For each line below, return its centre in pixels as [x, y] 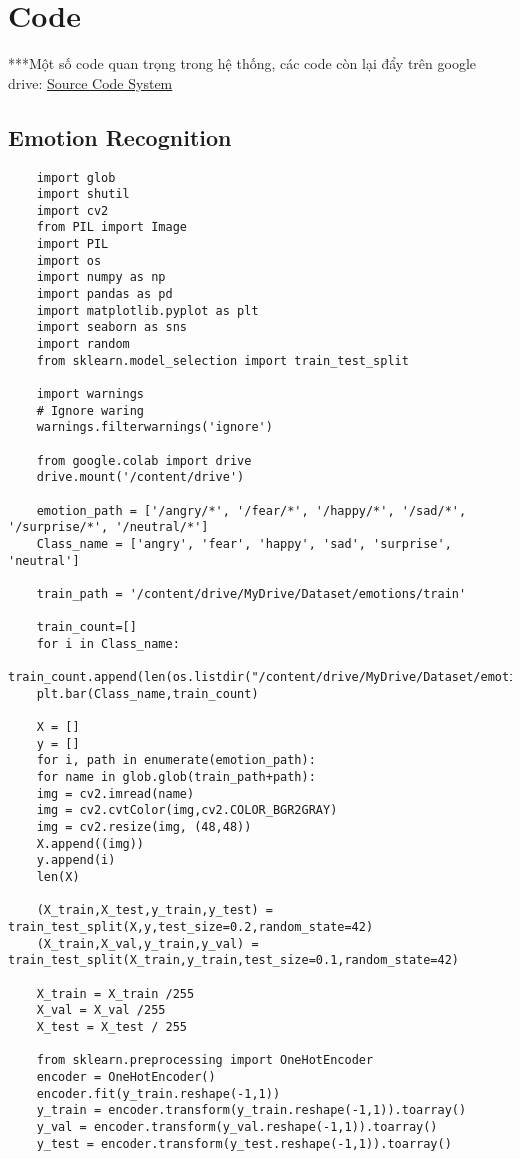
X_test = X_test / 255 [111, 1026]
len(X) [58, 877]
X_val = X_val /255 [101, 1010]
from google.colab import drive [144, 460]
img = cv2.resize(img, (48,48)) [144, 827]
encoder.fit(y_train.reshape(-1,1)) [158, 1093]
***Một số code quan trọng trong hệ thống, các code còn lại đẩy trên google [242, 63]
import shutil [83, 194]
